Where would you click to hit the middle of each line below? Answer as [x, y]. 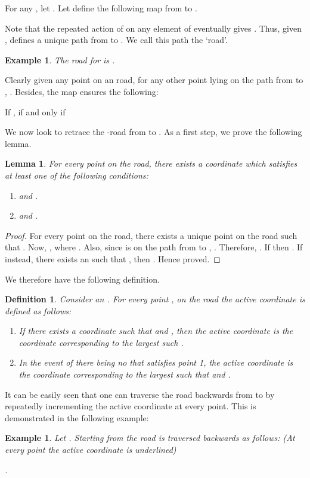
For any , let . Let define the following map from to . [101, 8]
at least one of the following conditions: [77, 175]
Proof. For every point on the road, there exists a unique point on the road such [151, 235]
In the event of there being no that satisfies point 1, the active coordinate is [156, 362]
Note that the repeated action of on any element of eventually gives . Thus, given [153, 28]
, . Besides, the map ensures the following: [82, 91]
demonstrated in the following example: [77, 417]
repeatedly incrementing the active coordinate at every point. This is [131, 406]
